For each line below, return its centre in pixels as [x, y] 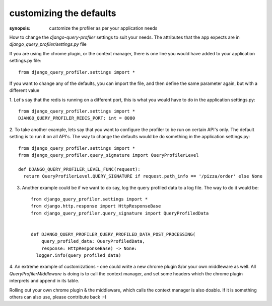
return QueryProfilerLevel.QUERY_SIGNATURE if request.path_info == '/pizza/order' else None [143, 176]
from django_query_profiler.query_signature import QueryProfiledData [120, 213]
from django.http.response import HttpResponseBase [96, 206]
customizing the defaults [63, 13]
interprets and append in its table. [44, 281]
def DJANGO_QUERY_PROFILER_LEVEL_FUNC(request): [79, 169]
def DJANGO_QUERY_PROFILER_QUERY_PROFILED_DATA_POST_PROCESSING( [113, 234]
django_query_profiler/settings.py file [48, 44]
